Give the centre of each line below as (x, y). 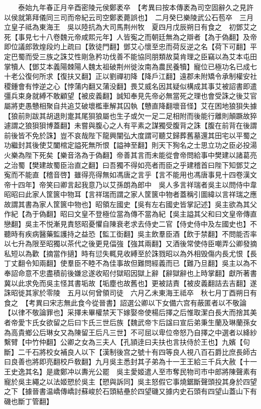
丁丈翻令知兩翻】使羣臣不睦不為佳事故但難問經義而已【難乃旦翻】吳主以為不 (130, 263)
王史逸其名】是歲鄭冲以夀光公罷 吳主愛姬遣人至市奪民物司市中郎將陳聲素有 (130, 371)
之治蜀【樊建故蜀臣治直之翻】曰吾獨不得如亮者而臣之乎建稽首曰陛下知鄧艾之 (130, 165)
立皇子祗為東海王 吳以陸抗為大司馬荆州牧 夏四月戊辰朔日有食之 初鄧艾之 (130, 27)
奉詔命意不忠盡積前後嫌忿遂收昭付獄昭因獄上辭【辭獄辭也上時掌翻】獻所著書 (130, 273)
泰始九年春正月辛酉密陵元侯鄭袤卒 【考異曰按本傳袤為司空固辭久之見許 (136, 7)
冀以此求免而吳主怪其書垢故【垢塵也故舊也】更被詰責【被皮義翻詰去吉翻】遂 (130, 283)
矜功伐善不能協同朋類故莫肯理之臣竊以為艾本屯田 (176, 56)
